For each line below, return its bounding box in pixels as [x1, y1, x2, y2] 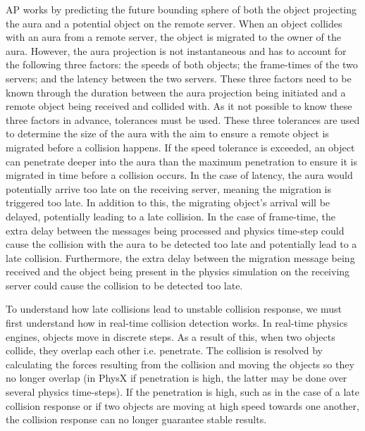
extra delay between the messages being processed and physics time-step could [6, 223, 345, 237]
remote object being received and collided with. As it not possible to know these [6, 99, 352, 113]
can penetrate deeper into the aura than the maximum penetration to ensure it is [6, 154, 357, 168]
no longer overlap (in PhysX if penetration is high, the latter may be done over [6, 370, 347, 385]
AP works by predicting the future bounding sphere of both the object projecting [6, 2, 357, 16]
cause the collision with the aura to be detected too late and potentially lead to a [6, 237, 357, 251]
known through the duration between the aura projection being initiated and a [6, 85, 346, 99]
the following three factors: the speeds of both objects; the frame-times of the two [6, 57, 358, 72]
